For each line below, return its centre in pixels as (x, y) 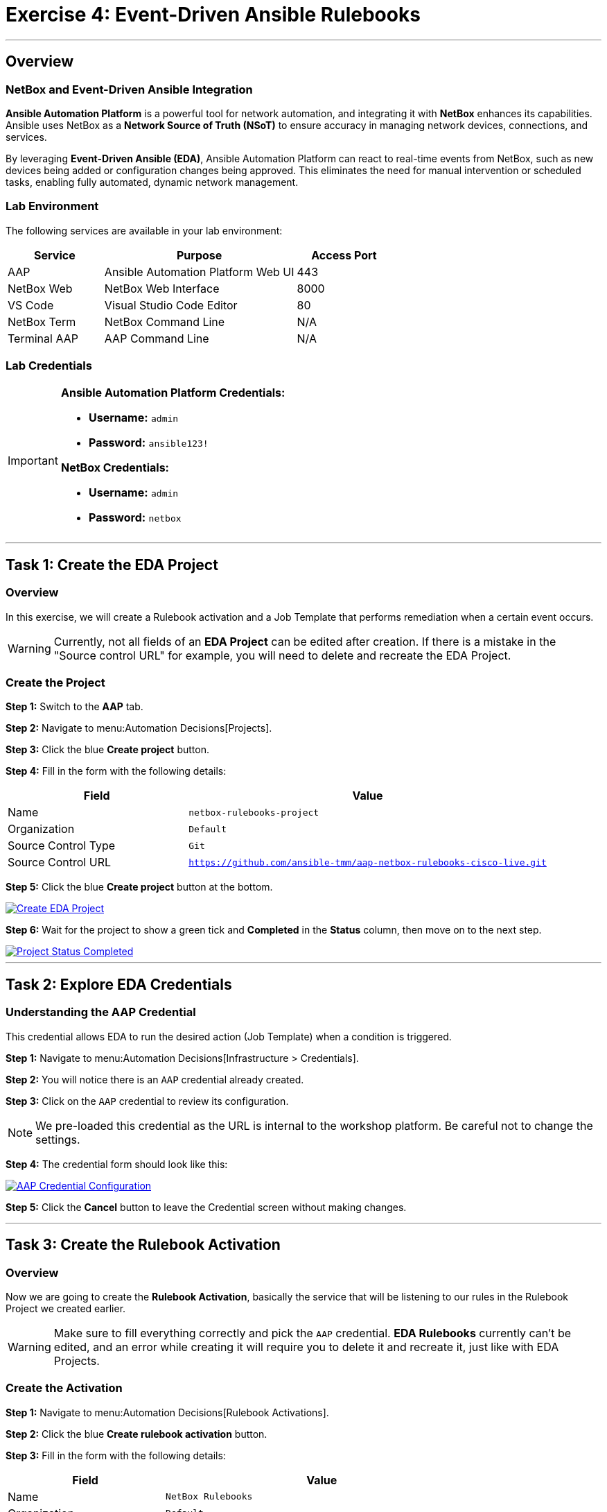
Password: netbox (135, 518)
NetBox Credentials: (115, 468)
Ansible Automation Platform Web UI (199, 272)
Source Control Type (62, 846)
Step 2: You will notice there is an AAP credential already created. (155, 1079)
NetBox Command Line (165, 321)
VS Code (31, 305)
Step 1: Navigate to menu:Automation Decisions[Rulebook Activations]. (167, 1412)
